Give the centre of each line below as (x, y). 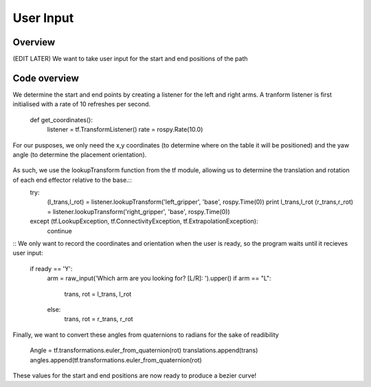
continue (59, 231)
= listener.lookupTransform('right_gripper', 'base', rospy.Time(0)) (138, 211)
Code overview (46, 78)
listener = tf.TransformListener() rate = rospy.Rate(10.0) (125, 130)
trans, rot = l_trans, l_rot (98, 294)
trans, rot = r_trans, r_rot (99, 319)
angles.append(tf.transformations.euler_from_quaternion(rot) (116, 360)
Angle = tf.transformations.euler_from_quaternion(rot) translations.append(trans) (144, 351)
